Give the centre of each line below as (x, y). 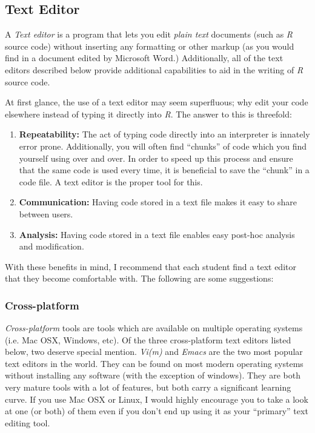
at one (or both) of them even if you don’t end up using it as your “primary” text (157, 411)
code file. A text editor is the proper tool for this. (111, 181)
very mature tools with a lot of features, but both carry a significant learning (148, 387)
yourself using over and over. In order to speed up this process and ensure (156, 158)
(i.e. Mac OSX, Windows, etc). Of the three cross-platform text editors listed (148, 339)
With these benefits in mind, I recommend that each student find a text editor (151, 266)
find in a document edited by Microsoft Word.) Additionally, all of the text (144, 58)
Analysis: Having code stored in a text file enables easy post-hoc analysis (157, 234)
